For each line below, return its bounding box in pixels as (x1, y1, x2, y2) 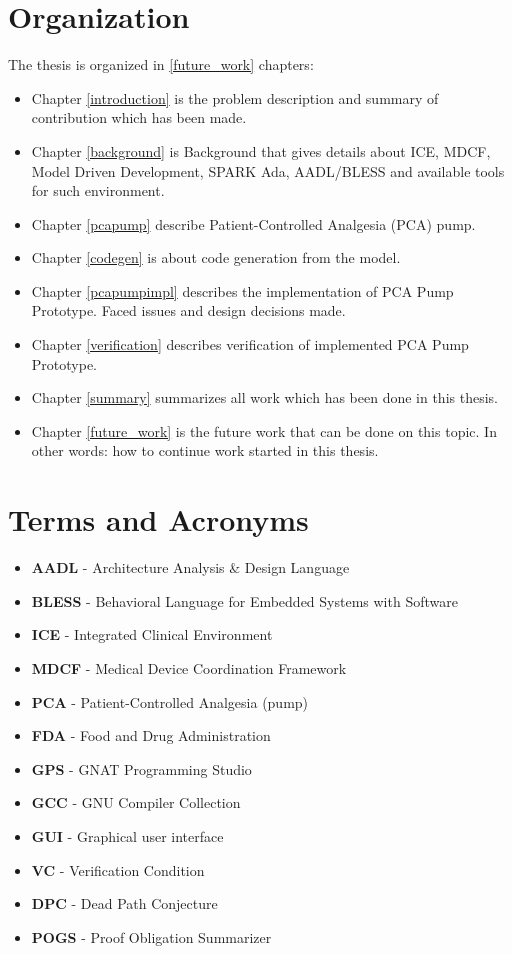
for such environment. (31, 180, 165, 201)
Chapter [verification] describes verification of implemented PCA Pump (31, 334, 469, 355)
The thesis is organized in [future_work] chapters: (8, 54, 314, 75)
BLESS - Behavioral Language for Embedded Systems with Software (31, 590, 458, 611)
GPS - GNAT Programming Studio (31, 758, 252, 779)
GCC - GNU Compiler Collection (31, 792, 241, 813)
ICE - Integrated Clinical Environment (31, 624, 273, 645)
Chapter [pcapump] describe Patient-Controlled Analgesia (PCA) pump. (31, 213, 476, 234)
